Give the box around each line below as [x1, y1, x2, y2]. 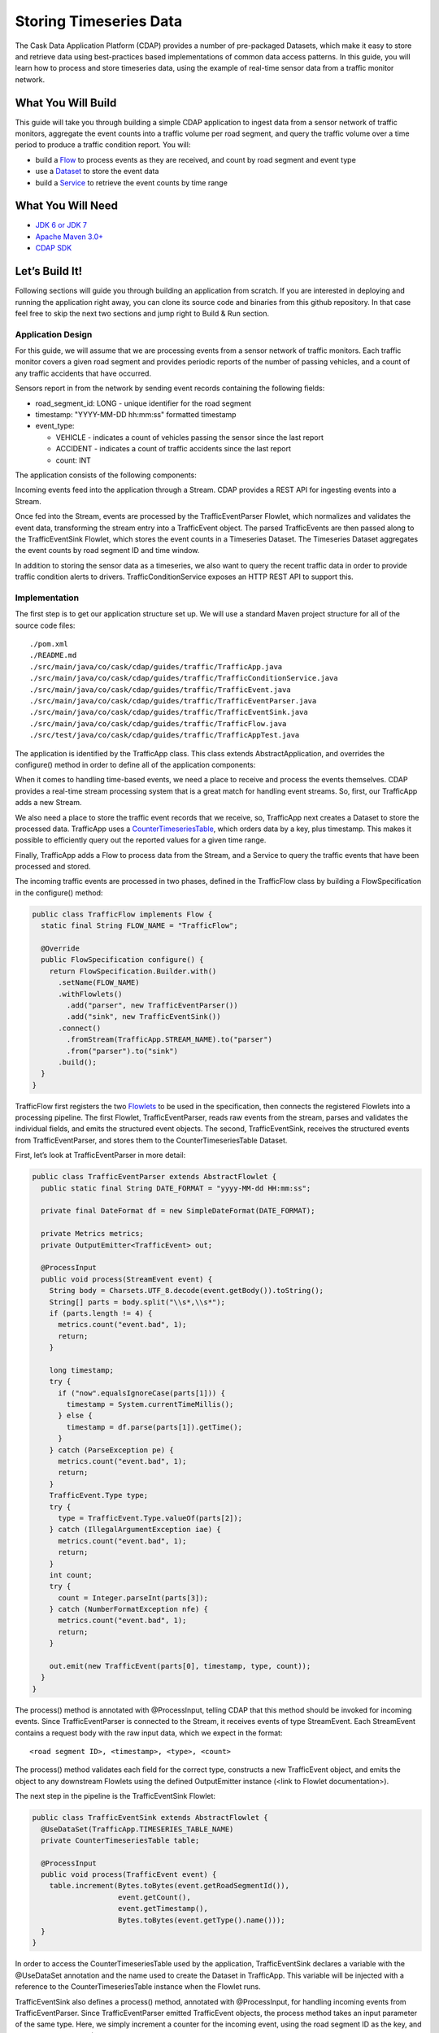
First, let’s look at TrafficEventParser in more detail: [15, 1151, 186, 1160]
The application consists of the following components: [15, 470, 197, 480]
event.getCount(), [118, 1892, 191, 1902]
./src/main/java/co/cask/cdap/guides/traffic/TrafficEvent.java [29, 685, 292, 694]
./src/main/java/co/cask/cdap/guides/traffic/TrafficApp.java [29, 662, 283, 671]
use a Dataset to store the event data [35, 167, 159, 176]
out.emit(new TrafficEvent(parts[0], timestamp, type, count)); [49, 1661, 311, 1671]
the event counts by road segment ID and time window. [15, 546, 200, 555]
